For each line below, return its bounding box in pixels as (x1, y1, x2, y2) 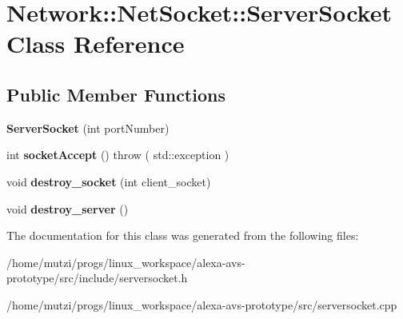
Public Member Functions (6, 82, 225, 106)
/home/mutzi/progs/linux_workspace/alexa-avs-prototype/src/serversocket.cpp (6, 296, 397, 313)
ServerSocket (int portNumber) (6, 119, 170, 136)
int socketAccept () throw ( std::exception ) (6, 146, 229, 163)
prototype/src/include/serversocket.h (6, 269, 188, 286)
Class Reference (6, 27, 185, 60)
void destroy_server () (6, 200, 129, 217)
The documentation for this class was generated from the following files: (6, 227, 359, 244)
